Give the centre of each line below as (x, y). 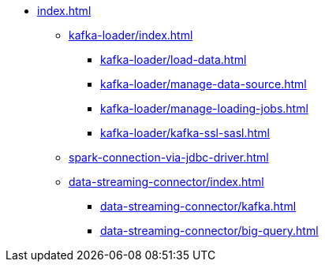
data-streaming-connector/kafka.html (198, 206)
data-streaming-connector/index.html (166, 182)
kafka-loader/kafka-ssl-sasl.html (185, 133)
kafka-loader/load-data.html (174, 60)
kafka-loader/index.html (131, 35)
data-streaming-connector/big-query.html (209, 231)
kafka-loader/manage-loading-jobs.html (204, 108)
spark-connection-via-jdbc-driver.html (169, 157)
